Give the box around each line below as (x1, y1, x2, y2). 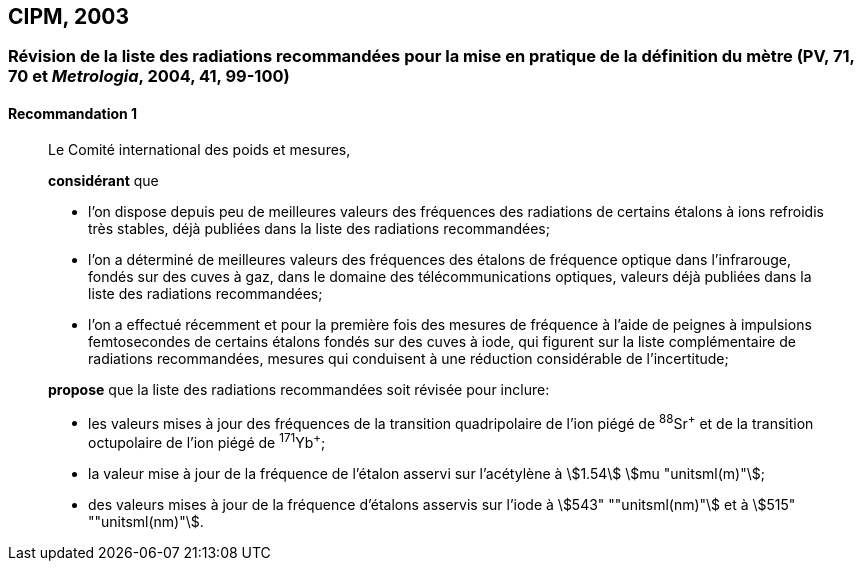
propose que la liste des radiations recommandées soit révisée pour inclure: (48, 380, 550, 398)
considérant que (48, 171, 159, 189)
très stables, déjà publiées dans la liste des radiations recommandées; (88, 219, 550, 237)
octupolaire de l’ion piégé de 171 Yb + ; (88, 431, 326, 451)
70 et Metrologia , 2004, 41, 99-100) (8, 66, 290, 87)
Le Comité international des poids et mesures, (48, 140, 351, 158)
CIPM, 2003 (8, 4, 130, 29)
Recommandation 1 (8, 105, 138, 123)
